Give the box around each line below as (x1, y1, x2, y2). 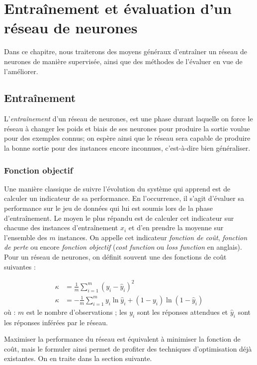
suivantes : (4, 261, 36, 272)
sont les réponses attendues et (137, 306, 228, 317)
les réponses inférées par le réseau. (4, 317, 108, 327)
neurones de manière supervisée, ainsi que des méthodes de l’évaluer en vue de (4, 56, 243, 66)
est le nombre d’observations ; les (26, 306, 127, 317)
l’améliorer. (4, 66, 38, 76)
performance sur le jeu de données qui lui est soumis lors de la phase (4, 203, 213, 213)
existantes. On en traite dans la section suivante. (4, 353, 152, 364)
